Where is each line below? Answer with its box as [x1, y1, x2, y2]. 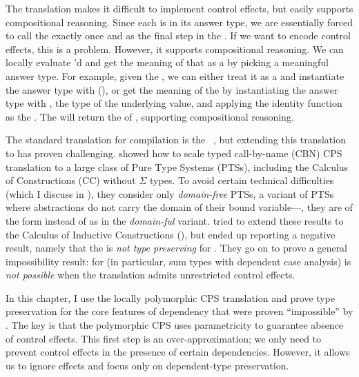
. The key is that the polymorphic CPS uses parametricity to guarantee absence [6, 318, 344, 332]
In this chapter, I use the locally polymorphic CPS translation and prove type [6, 290, 336, 305]
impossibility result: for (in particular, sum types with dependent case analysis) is [6, 254, 351, 268]
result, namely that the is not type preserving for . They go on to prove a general [6, 241, 348, 255]
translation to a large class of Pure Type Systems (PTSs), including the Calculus [6, 159, 349, 174]
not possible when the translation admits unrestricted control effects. [6, 267, 295, 282]
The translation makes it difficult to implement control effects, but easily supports [6, 1, 353, 15]
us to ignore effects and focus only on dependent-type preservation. [6, 358, 289, 372]
